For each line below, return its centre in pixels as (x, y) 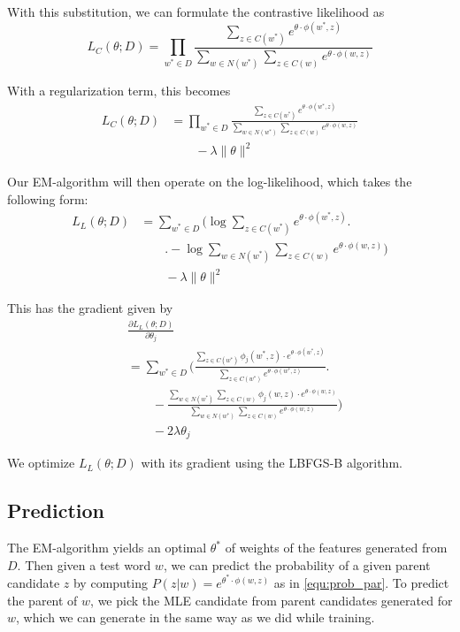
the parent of (42, 600)
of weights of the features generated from (336, 548)
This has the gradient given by (90, 308)
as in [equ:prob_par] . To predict (361, 583)
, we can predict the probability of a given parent (297, 564)
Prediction (56, 510)
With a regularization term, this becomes (119, 91)
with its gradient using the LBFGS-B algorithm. (272, 463)
